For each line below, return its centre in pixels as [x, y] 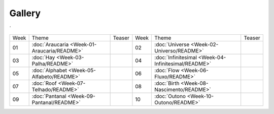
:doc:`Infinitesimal [176, 57]
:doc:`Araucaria [50, 44]
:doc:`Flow [167, 70]
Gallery [25, 13]
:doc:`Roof [44, 83]
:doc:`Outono [170, 96]
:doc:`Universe [172, 44]
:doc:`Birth [167, 83]
